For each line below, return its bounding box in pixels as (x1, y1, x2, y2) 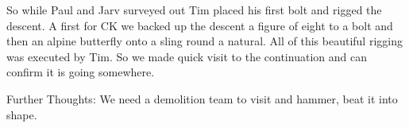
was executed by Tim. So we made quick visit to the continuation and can (6, 48, 367, 64)
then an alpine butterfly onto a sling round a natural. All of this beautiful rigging (6, 33, 403, 49)
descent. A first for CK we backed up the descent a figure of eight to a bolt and (6, 17, 393, 33)
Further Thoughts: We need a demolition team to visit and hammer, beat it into (6, 90, 398, 107)
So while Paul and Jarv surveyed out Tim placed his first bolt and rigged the (6, 2, 382, 17)
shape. (6, 106, 37, 122)
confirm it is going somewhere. (6, 64, 155, 80)
